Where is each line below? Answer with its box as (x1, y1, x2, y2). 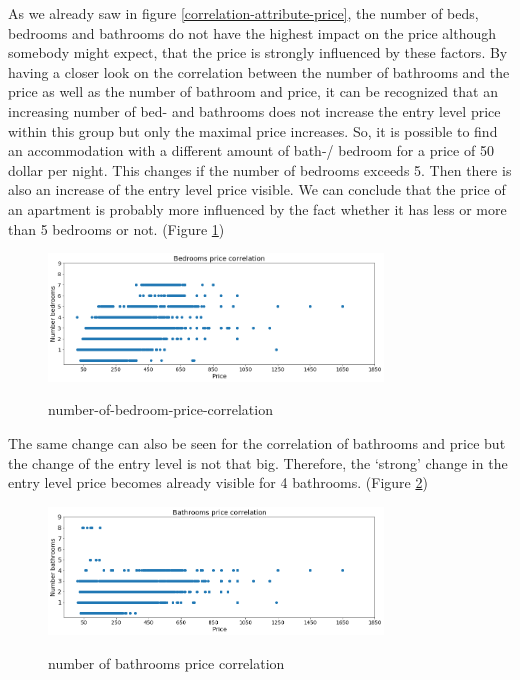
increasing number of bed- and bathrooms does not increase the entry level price (8, 100, 501, 121)
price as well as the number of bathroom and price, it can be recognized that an (8, 81, 498, 102)
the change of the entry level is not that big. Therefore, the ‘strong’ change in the (8, 452, 508, 473)
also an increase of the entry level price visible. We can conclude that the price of (8, 179, 506, 200)
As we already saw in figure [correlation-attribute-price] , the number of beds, (8, 3, 479, 23)
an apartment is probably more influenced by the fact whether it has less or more (8, 198, 507, 219)
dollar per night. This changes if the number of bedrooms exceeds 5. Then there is (8, 159, 512, 180)
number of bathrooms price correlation (48, 652, 285, 673)
